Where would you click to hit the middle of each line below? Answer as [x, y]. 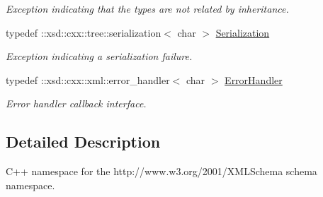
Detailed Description [83, 142]
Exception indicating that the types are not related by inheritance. [147, 8]
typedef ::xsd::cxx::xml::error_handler [88, 79]
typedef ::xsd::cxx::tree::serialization [84, 32]
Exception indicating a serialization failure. [99, 56]
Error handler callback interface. [76, 103]
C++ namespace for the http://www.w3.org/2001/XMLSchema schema [161, 171]
